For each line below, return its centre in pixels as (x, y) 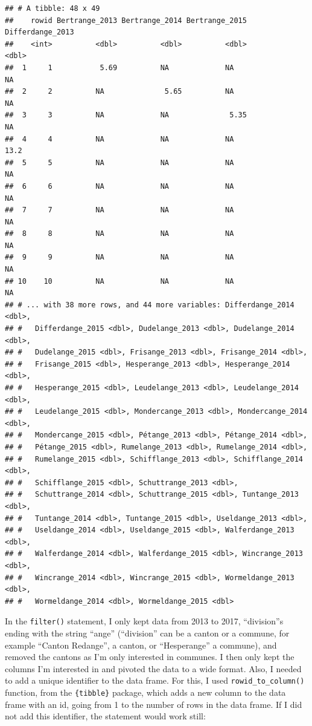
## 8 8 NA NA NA (119, 234)
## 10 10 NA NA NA (119, 281)
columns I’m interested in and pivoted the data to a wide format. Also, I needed (153, 668)
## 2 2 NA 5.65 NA (119, 92)
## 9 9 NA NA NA (119, 257)
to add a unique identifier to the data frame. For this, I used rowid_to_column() (155, 680)
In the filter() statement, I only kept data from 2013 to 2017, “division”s (144, 621)
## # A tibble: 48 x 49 (53, 8)
